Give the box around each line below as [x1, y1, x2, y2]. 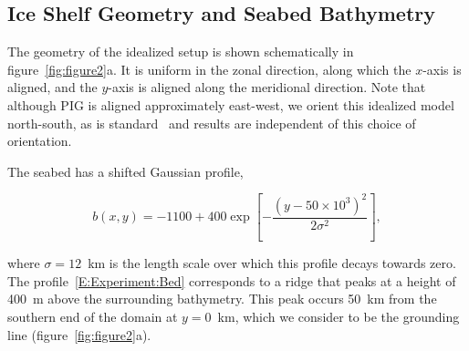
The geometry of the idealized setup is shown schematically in [7, 42, 354, 61]
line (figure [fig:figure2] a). [7, 325, 151, 344]
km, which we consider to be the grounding [217, 307, 460, 326]
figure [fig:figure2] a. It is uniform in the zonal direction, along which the [7, 59, 412, 78]
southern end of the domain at [7, 307, 178, 326]
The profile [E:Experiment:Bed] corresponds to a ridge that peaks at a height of [7, 271, 456, 290]
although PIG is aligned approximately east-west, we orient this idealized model [7, 95, 454, 114]
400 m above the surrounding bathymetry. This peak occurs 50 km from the [7, 289, 437, 308]
